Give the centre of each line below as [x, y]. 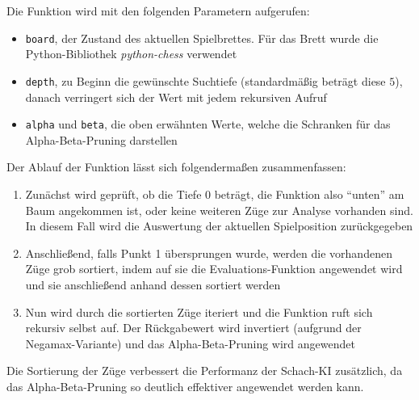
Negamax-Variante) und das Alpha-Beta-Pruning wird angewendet [190, 343]
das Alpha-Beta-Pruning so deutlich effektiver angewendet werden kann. [185, 386]
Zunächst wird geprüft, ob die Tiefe [113, 194]
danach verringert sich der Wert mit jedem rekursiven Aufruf [176, 97]
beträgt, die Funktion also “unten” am [309, 194]
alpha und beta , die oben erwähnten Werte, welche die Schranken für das [208, 124]
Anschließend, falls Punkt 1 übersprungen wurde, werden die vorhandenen [209, 253]
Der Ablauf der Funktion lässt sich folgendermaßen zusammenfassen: [176, 167]
